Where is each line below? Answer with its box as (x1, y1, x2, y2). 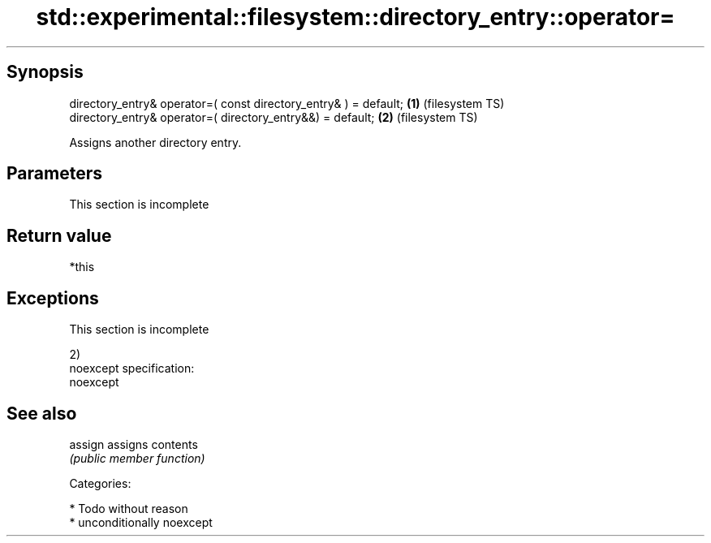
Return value (6, 225, 112, 246)
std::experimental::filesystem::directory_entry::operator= (36, 3, 675, 31)
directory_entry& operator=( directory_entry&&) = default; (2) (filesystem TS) (69, 110, 478, 124)
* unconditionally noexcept (69, 515, 213, 529)
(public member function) (69, 450, 205, 465)
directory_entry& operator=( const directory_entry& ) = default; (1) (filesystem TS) (69, 96, 505, 110)
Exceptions (6, 287, 99, 308)
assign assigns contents (69, 437, 198, 451)
